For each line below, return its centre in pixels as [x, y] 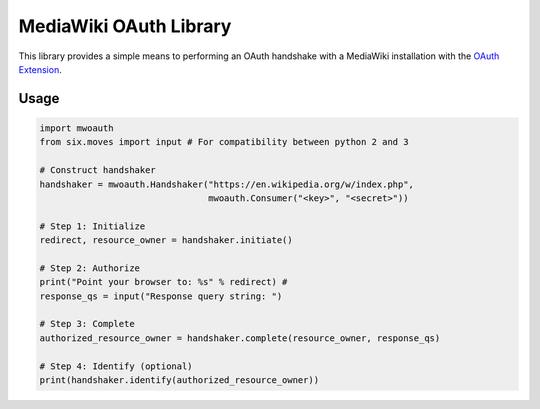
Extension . [40, 69]
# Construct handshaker [98, 170]
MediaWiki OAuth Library [125, 26]
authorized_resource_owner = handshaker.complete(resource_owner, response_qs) [240, 338]
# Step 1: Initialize [92, 226]
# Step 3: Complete [87, 324]
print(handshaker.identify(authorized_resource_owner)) [179, 379]
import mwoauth [76, 128]
